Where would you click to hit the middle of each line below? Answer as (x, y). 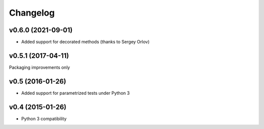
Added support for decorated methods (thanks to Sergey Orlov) (86, 42)
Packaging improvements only (40, 67)
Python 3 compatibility (44, 118)
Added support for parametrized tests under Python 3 (76, 93)
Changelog (32, 13)
